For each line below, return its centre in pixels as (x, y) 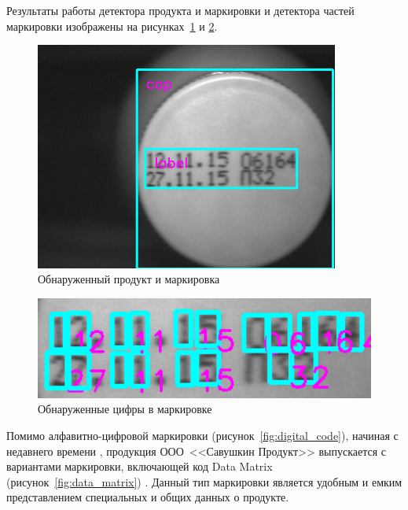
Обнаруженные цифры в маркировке (125, 409)
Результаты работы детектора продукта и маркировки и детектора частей (180, 10)
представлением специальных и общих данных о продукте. (148, 497)
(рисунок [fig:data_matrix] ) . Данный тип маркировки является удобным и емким (204, 481)
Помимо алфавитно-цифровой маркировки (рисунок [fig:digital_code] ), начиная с (202, 436)
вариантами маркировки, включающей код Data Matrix (140, 466)
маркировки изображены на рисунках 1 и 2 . (112, 26)
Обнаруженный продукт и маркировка (129, 279)
